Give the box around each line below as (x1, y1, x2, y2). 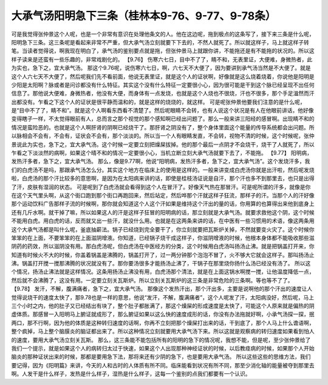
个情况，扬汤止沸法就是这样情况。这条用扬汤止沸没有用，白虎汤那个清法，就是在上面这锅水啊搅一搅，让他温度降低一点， (11, 268, 315, 276)
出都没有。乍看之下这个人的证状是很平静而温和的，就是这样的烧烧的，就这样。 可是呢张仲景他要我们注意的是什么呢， (11, 98, 306, 106)
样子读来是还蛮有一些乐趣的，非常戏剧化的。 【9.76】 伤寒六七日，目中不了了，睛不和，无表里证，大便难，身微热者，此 (11, 55, 313, 63)
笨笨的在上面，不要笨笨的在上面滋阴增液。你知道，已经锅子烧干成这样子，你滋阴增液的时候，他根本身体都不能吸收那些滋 (11, 234, 315, 241)
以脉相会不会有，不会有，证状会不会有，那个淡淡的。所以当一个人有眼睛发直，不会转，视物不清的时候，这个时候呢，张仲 (11, 132, 315, 140)
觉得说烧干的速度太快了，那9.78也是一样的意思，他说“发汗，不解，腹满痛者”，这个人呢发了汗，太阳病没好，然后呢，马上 (11, 293, 314, 301)
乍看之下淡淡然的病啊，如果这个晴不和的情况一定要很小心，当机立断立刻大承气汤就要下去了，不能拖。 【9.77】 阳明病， (11, 149, 313, 157)
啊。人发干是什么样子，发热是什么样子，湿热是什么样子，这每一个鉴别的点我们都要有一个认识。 (11, 370, 251, 378)
